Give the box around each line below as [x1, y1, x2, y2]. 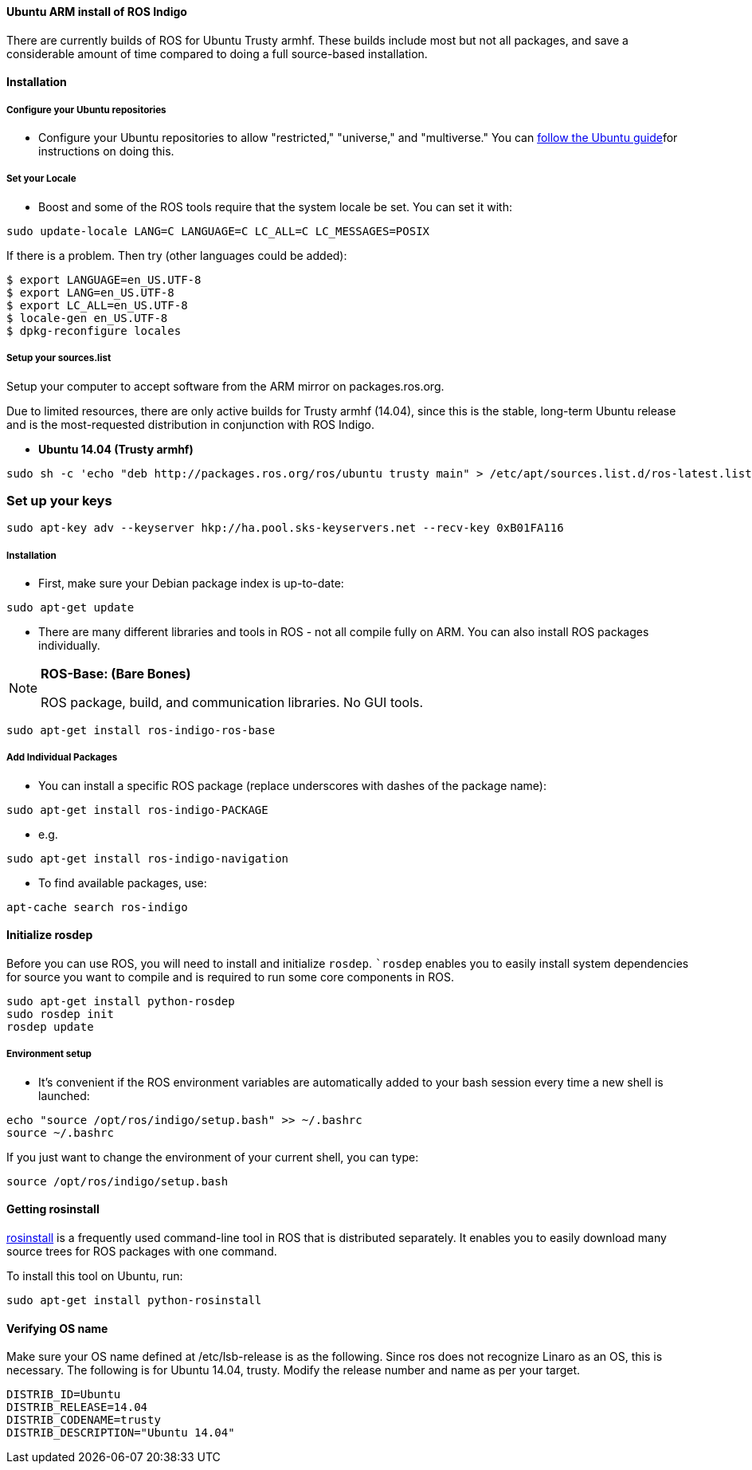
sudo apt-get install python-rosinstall [6, 1294, 262, 1307]
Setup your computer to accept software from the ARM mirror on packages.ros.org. [6, 379, 445, 393]
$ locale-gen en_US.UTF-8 [6, 311, 168, 324]
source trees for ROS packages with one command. [6, 1244, 277, 1259]
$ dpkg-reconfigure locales [6, 324, 182, 337]
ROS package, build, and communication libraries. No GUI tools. [41, 694, 424, 711]
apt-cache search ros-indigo [6, 900, 188, 914]
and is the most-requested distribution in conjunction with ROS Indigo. [6, 417, 375, 431]
